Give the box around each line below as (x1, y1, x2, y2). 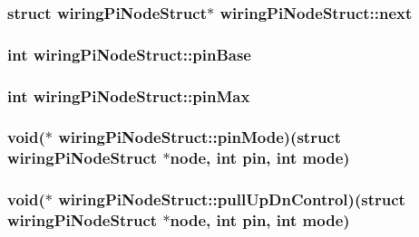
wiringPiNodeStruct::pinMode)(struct (58, 126, 342, 148)
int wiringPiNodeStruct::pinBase (7, 43, 251, 65)
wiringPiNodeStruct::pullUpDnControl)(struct (58, 188, 405, 211)
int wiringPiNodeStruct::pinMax (7, 84, 250, 107)
